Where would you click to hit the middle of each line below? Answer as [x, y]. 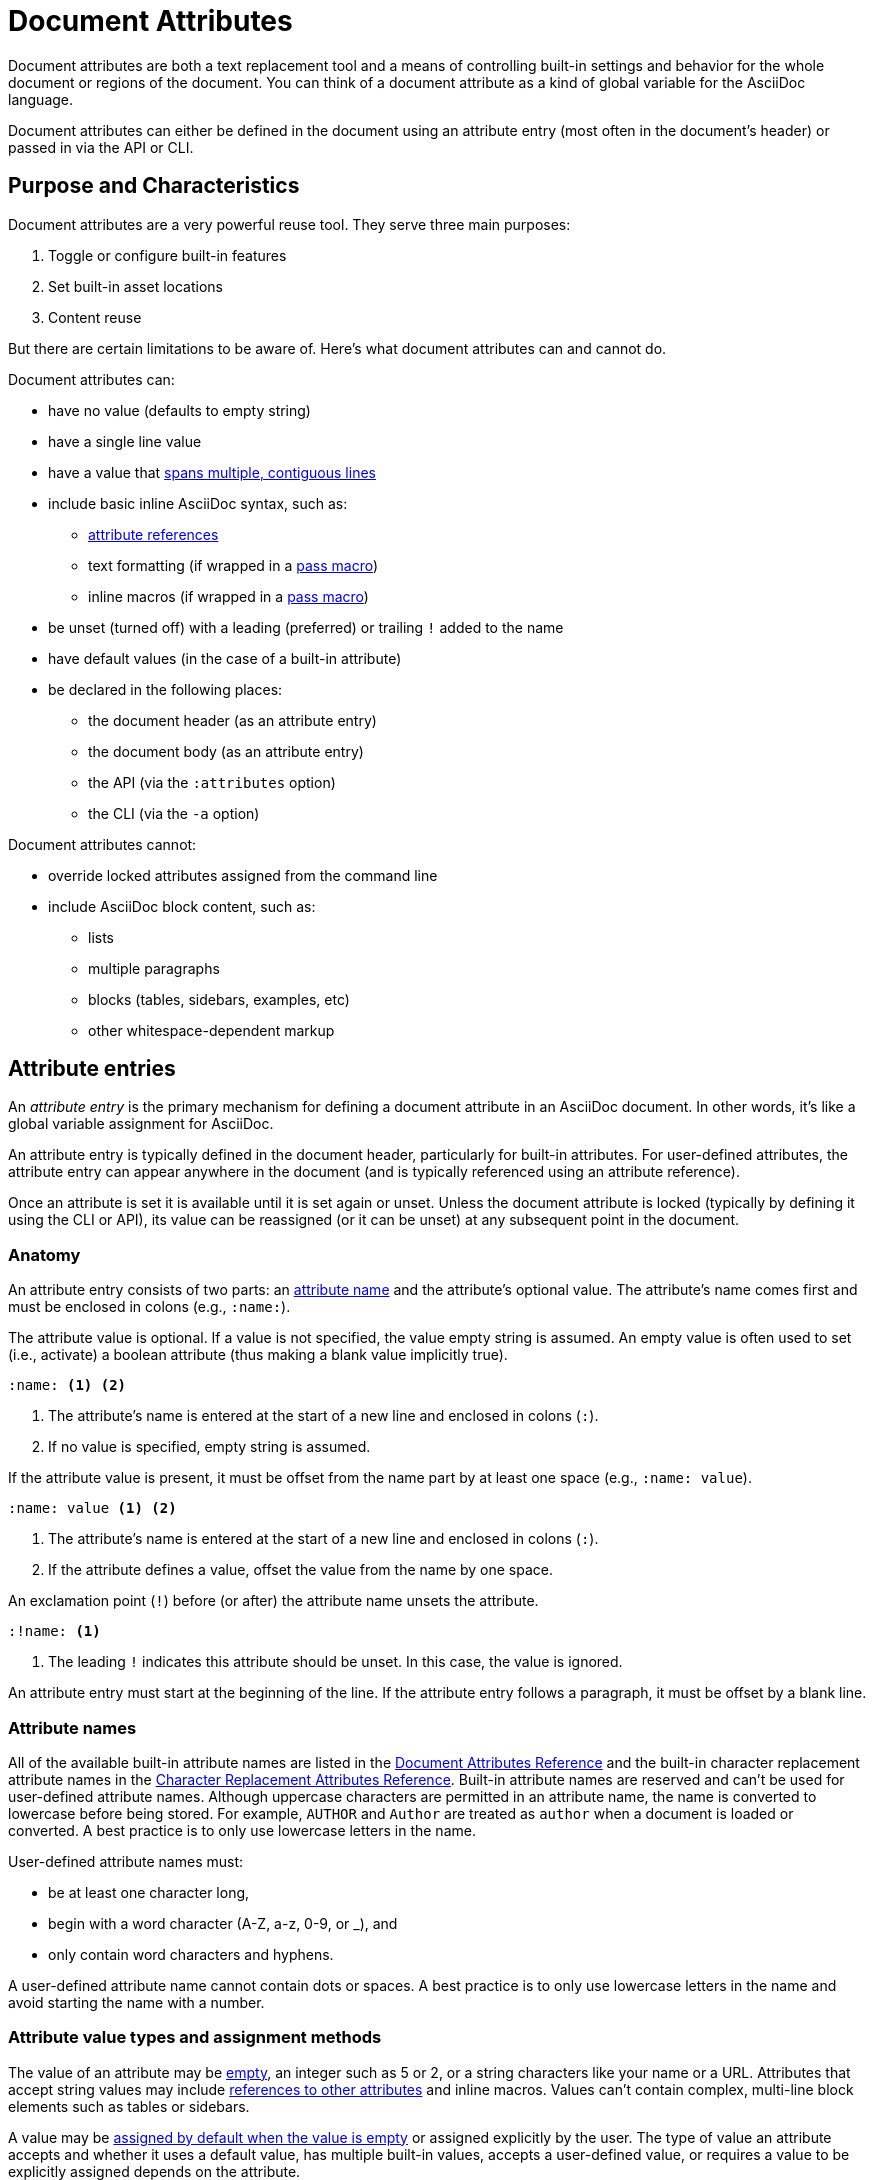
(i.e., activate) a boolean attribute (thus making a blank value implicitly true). [258, 1355]
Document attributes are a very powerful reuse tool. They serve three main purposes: [289, 224]
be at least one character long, [149, 1892]
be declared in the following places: [165, 689]
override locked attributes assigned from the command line [243, 875]
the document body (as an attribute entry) [226, 751]
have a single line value [125, 441]
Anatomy [44, 1254]
